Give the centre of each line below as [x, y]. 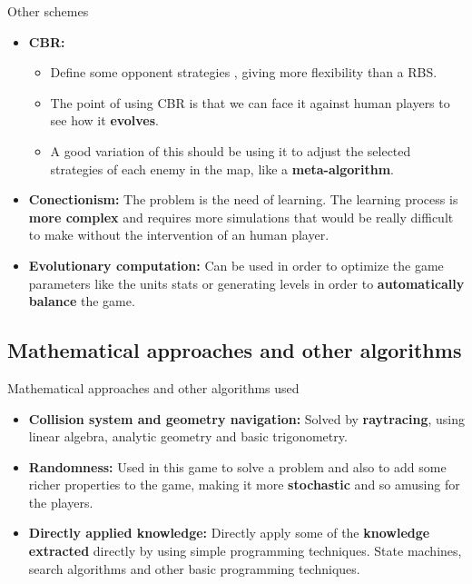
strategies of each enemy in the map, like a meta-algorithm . [222, 168]
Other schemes [48, 11]
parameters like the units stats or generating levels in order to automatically [246, 283]
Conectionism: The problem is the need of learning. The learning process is [243, 199]
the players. [61, 502]
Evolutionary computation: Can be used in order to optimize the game [236, 265]
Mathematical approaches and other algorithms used [153, 387]
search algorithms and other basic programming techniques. [194, 568]
